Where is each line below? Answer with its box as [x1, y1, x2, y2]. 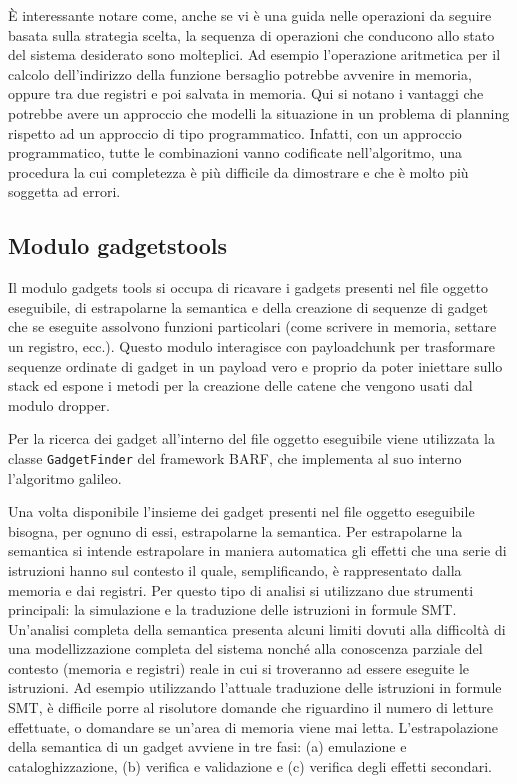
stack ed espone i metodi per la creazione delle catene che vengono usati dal [8, 375, 473, 396]
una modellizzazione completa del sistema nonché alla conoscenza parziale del [8, 638, 483, 659]
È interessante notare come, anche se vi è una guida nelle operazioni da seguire [8, 5, 492, 25]
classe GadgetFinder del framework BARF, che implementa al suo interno [8, 447, 462, 468]
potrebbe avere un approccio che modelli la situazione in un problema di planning [8, 102, 510, 123]
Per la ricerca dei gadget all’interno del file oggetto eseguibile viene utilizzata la [8, 428, 495, 449]
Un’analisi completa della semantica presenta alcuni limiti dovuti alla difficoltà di [8, 618, 506, 639]
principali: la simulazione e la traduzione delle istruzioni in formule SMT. [8, 599, 457, 620]
